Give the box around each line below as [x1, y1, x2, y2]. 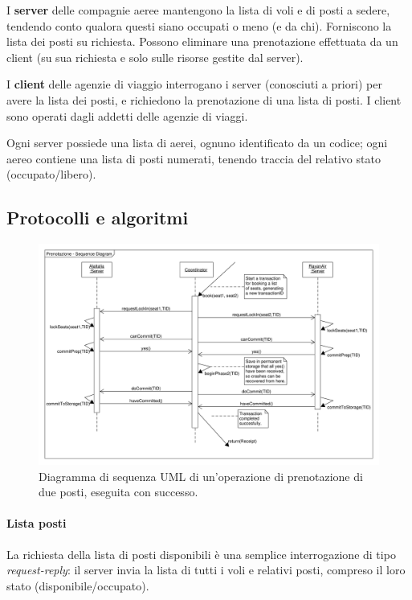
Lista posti [6, 515, 67, 532]
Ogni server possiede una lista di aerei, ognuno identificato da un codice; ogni [6, 134, 388, 151]
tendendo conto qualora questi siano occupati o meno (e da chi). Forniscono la [6, 17, 392, 34]
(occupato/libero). [6, 166, 96, 183]
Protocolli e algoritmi [6, 205, 189, 230]
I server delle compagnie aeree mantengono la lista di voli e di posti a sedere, [6, 2, 390, 18]
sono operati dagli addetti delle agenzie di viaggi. [6, 107, 248, 124]
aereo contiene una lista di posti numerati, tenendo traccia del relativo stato [6, 150, 381, 166]
